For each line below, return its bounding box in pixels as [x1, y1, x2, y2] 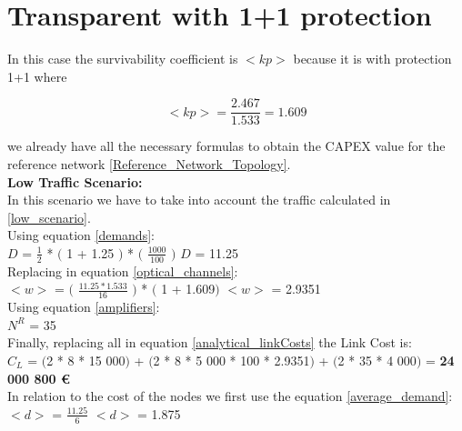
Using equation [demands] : [7, 226, 155, 245]
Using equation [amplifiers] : [7, 297, 160, 316]
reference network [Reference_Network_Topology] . [7, 154, 291, 173]
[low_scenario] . [7, 207, 91, 226]
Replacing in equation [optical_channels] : [7, 261, 238, 280]
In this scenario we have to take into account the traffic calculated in [7, 190, 391, 209]
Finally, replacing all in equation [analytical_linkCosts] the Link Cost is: [7, 333, 412, 352]
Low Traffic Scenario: [7, 172, 143, 191]
